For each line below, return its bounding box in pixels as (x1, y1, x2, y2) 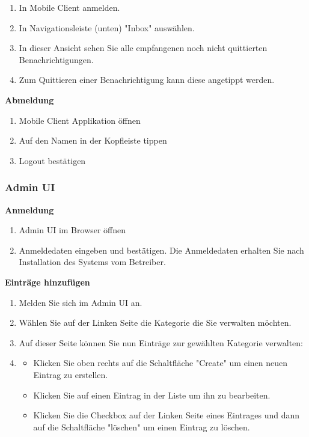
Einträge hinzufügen (5, 275, 90, 288)
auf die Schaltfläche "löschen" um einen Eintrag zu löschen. (33, 420, 250, 433)
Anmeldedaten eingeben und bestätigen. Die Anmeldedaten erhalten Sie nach (19, 243, 304, 256)
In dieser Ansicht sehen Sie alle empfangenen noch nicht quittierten (19, 41, 268, 54)
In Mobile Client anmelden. (19, 1, 120, 13)
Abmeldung (5, 93, 54, 106)
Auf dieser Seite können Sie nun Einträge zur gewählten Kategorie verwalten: (19, 336, 303, 349)
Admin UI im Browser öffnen (19, 224, 126, 236)
